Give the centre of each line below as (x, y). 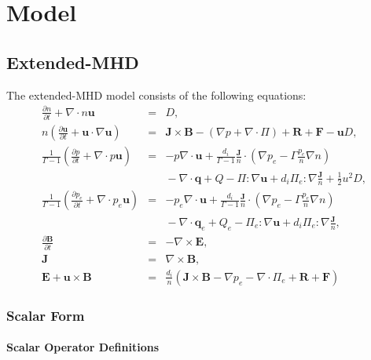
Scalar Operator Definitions (83, 347)
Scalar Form (46, 315)
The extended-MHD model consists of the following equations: (156, 95)
